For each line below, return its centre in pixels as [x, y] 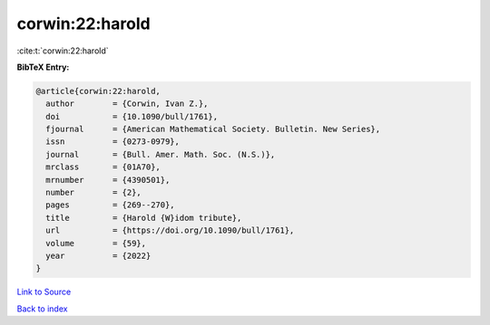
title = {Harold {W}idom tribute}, [144, 218]
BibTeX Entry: [43, 67]
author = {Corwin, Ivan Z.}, [127, 104]
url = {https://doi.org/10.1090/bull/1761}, [170, 230]
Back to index [42, 309]
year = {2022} [98, 256]
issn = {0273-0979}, [113, 142]
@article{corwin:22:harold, [98, 91]
